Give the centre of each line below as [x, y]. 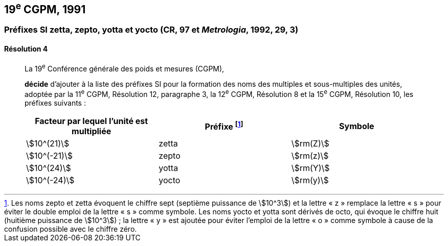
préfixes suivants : [55, 103]
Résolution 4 [26, 49]
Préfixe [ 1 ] [224, 126]
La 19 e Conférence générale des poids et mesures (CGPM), [125, 68]
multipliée [92, 131]
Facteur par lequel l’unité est [92, 121]
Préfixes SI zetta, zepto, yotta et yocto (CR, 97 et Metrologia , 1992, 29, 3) [151, 30]
